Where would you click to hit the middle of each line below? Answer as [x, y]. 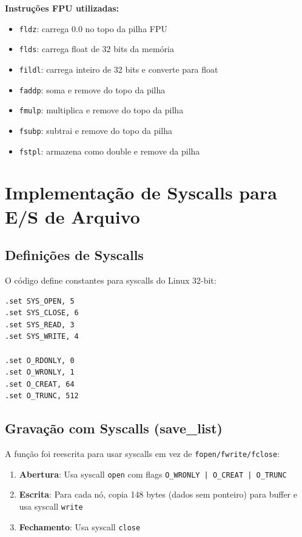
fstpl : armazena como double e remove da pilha [109, 151]
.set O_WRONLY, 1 [40, 372]
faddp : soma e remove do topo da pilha [92, 89]
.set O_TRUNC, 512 [42, 396]
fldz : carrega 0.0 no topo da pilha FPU [93, 28]
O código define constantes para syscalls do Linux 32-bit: [111, 280]
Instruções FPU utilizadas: [62, 8]
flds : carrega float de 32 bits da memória [96, 49]
